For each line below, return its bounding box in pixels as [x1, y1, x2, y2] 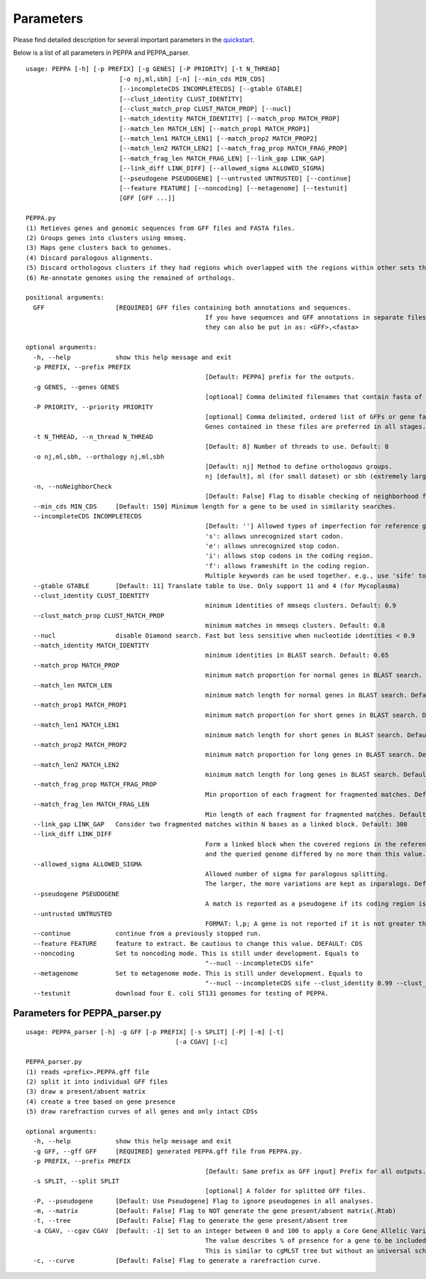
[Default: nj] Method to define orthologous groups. [204, 462, 393, 470]
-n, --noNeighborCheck [33, 482, 112, 490]
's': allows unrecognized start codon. [204, 532, 344, 540]
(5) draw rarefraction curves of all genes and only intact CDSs [26, 1108, 258, 1116]
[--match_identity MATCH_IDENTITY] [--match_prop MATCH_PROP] [119, 114, 341, 123]
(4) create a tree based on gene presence [26, 1097, 176, 1106]
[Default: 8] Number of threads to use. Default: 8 [204, 442, 389, 451]
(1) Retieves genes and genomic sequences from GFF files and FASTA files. [26, 224, 295, 232]
